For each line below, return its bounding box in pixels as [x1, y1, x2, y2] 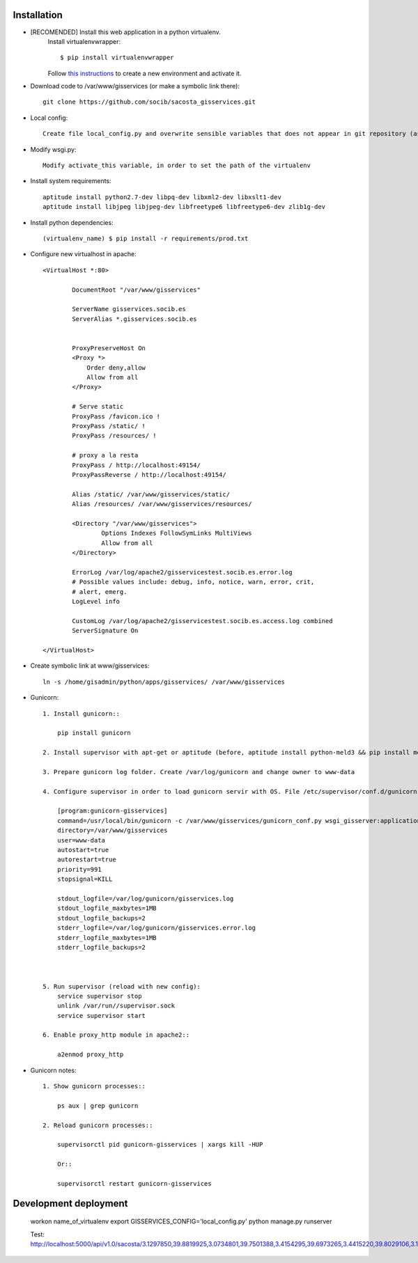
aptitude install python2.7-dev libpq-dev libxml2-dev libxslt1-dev [42, 193, 281, 201]
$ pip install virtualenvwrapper [60, 54, 174, 62]
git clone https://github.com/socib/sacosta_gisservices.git [42, 98, 256, 106]
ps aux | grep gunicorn [56, 1101, 139, 1110]
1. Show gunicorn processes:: [42, 1083, 146, 1090]
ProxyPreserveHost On [72, 344, 146, 352]
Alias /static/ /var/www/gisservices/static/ [72, 490, 230, 498]
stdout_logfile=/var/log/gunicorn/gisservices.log [56, 895, 234, 902]
